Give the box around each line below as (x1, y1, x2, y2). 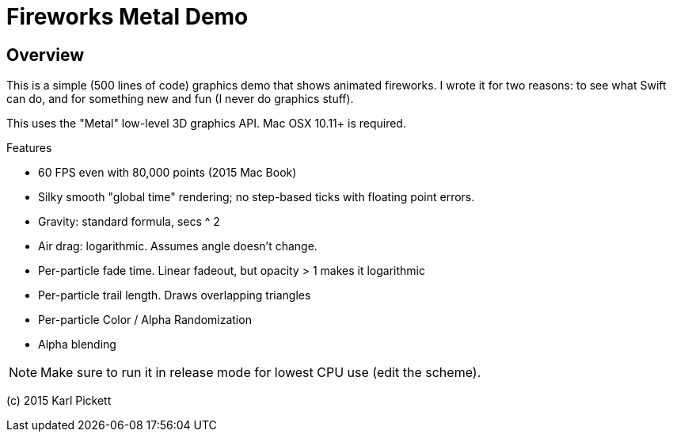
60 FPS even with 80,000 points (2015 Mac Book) (38, 166, 297, 180)
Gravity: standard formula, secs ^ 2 (38, 215, 220, 229)
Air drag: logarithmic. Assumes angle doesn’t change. (38, 239, 317, 253)
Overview (6, 44, 85, 65)
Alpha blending (38, 337, 116, 352)
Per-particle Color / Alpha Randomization (38, 313, 252, 327)
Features (6, 141, 52, 155)
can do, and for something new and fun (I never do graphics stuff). (6, 92, 354, 106)
